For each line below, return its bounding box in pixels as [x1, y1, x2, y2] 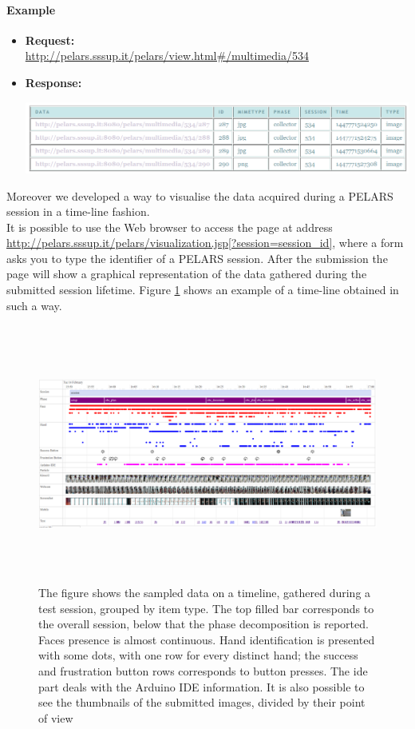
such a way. [6, 297, 62, 313]
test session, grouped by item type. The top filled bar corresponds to [38, 600, 374, 616]
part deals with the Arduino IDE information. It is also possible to [38, 678, 365, 695]
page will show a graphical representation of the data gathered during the [6, 265, 367, 282]
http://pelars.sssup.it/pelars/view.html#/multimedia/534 [25, 47, 309, 64]
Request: [25, 31, 75, 48]
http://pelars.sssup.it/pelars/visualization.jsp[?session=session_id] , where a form [6, 234, 404, 251]
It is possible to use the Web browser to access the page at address [6, 218, 333, 235]
